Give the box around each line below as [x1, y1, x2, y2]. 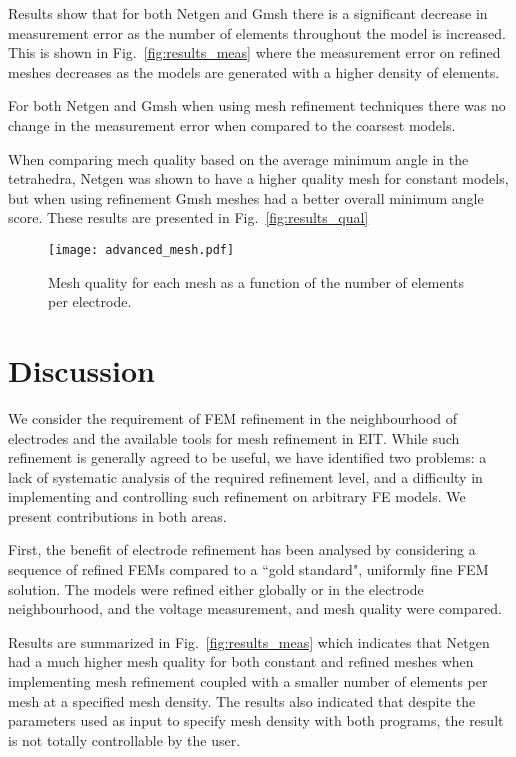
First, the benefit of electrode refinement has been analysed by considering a [8, 539, 476, 560]
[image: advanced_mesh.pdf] [48, 242, 235, 257]
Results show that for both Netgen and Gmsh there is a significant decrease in [8, 3, 488, 23]
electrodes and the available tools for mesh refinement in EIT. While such [8, 427, 460, 448]
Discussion [8, 349, 155, 390]
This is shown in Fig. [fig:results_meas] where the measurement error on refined [8, 42, 501, 63]
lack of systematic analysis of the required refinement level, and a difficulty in [8, 466, 483, 487]
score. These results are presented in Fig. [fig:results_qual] [8, 207, 369, 228]
